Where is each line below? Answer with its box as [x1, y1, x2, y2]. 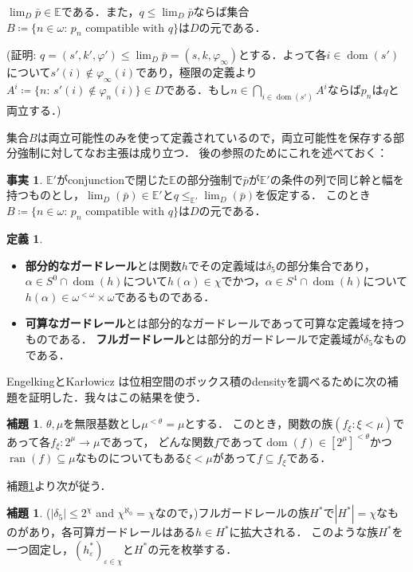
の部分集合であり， [275, 257, 376, 273]
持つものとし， [6, 186, 85, 203]
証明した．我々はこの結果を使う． [28, 388, 206, 405]
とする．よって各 [238, 46, 327, 63]
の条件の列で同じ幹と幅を [269, 170, 404, 187]
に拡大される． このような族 [229, 523, 379, 540]
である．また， [61, 3, 140, 19]
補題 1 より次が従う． [6, 476, 112, 493]
